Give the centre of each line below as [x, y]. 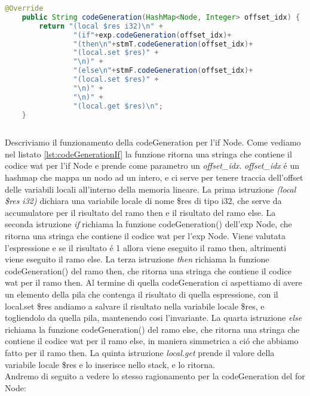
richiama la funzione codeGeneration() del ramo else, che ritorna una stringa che [152, 329]
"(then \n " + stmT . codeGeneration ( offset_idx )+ [163, 44]
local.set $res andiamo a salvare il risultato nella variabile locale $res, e [135, 306]
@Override [24, 8]
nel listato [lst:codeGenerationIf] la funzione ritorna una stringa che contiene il [148, 154]
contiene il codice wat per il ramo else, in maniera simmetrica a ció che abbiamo [152, 341]
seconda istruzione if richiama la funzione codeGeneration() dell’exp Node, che [148, 224]
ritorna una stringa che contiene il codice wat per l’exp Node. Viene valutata [145, 236]
